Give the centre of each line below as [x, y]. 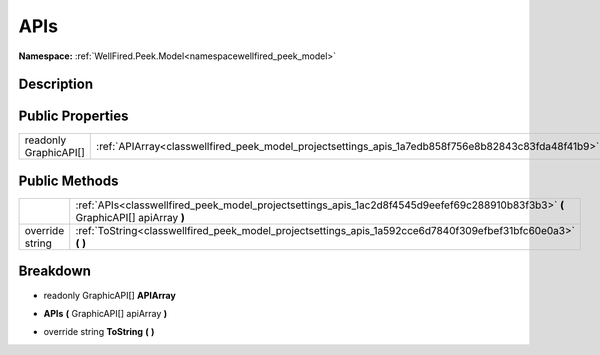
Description [56, 84]
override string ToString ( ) [99, 332]
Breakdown [55, 271]
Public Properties [73, 116]
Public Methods [68, 180]
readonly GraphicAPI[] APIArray [110, 295]
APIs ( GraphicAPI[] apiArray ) [105, 313]
